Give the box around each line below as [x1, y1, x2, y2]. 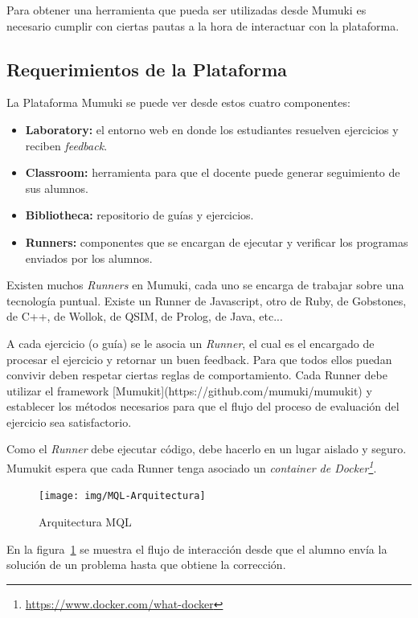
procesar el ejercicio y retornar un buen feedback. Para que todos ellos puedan [6, 350, 392, 367]
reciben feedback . [25, 137, 108, 153]
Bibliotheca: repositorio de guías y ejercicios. [25, 207, 254, 223]
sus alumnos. [25, 179, 88, 196]
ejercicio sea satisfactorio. [6, 413, 132, 430]
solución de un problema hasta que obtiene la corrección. [6, 556, 286, 573]
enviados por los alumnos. [25, 249, 153, 266]
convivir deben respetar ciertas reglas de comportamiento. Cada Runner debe [6, 366, 387, 383]
